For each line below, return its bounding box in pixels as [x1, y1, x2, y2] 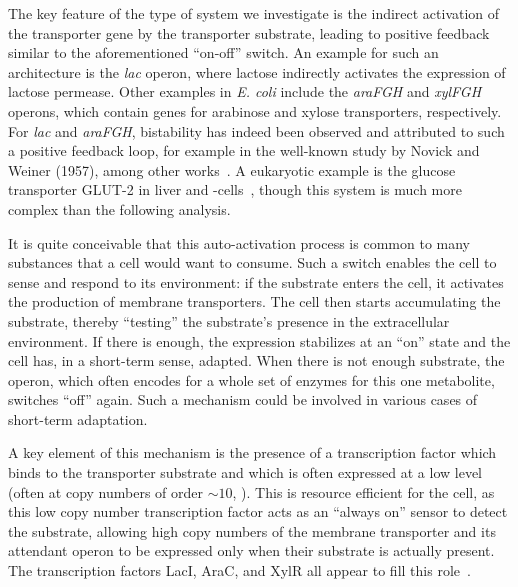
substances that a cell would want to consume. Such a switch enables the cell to [8, 252, 497, 273]
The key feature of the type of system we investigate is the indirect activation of [8, 3, 500, 23]
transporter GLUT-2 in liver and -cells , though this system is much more [8, 179, 462, 200]
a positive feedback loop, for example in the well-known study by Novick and [8, 140, 480, 161]
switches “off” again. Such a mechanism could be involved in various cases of [8, 389, 478, 410]
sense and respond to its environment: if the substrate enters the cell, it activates [8, 271, 504, 292]
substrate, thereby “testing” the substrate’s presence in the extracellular [8, 310, 450, 331]
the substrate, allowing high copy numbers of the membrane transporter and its [8, 520, 496, 541]
